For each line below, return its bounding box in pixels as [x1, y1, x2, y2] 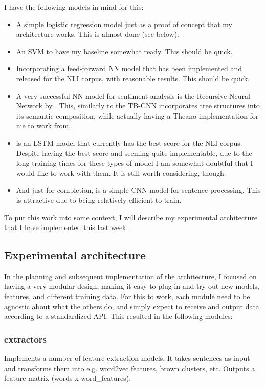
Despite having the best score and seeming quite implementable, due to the [16, 147, 252, 158]
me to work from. [16, 120, 71, 131]
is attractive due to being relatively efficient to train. [16, 194, 182, 205]
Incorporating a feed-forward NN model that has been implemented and [16, 63, 242, 74]
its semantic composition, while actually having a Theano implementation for [16, 110, 259, 121]
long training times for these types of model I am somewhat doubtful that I [16, 157, 253, 168]
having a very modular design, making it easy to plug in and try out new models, [4, 281, 259, 291]
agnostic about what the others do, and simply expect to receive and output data [4, 301, 259, 311]
